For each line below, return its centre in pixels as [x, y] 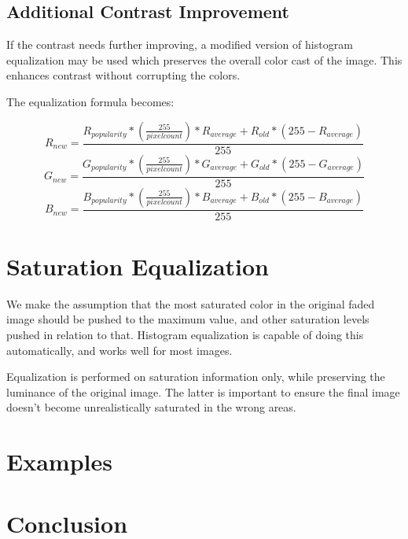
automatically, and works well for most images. [119, 350]
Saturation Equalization [138, 266]
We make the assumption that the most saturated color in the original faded [191, 303]
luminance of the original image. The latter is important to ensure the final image [203, 391]
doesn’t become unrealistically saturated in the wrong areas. [151, 407]
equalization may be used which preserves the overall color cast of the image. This [204, 59]
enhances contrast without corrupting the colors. [123, 75]
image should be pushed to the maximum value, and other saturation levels [188, 319]
